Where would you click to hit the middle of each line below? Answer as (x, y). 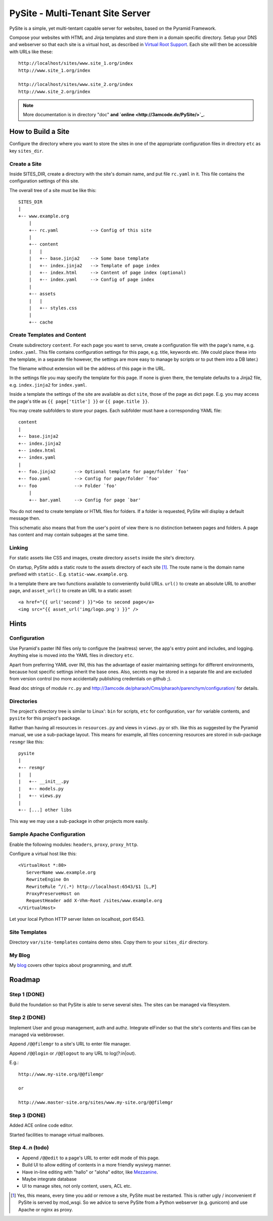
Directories (23, 701)
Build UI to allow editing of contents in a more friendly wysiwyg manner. (97, 1165)
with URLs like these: (31, 52)
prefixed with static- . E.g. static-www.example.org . (69, 574)
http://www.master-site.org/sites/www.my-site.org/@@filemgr (96, 1102)
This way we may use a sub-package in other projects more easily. (79, 821)
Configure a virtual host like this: (43, 854)
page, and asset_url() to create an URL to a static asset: (71, 590)
